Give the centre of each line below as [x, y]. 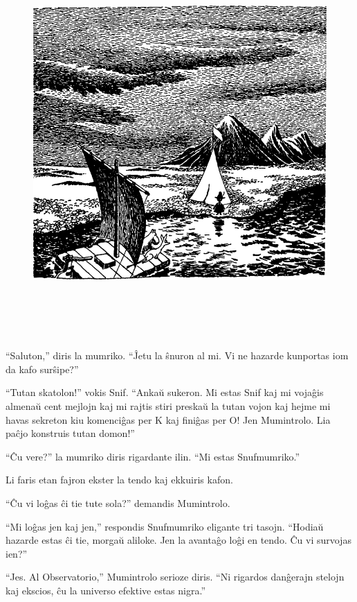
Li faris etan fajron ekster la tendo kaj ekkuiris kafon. [119, 480]
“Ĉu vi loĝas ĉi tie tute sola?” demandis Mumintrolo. [118, 503]
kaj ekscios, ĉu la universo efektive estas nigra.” [106, 590]
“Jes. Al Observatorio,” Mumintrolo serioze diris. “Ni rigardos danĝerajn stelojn [175, 577]
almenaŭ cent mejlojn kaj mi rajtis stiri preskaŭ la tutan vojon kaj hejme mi [168, 406]
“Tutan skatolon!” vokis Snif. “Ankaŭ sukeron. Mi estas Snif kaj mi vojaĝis [165, 392]
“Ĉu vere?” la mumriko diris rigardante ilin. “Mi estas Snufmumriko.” [153, 456]
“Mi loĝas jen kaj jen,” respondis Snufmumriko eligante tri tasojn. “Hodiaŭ [165, 526]
